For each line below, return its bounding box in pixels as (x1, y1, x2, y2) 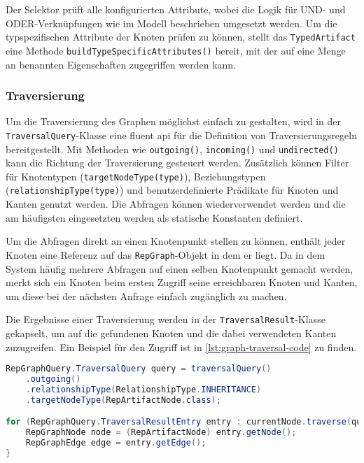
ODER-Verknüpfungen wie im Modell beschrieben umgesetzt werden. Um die (6, 15, 337, 30)
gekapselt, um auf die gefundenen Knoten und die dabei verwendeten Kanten (6, 326, 337, 340)
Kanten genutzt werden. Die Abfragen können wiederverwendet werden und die (6, 197, 346, 211)
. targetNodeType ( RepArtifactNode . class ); (25, 394, 221, 405)
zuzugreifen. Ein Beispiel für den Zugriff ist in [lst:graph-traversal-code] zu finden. (6, 339, 357, 354)
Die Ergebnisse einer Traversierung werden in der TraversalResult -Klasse (6, 312, 325, 327)
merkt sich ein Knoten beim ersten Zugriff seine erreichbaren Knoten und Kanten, (6, 275, 358, 290)
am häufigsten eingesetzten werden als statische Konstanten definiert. (6, 210, 303, 225)
